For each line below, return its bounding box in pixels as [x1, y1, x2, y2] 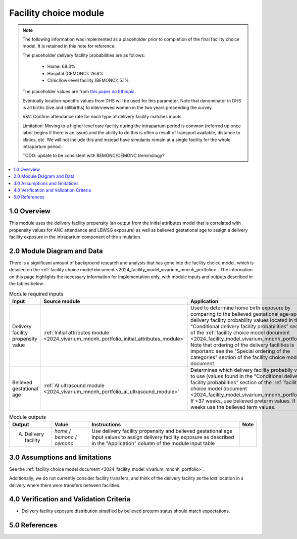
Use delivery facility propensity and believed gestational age [92, 428, 233, 435]
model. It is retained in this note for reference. [22, 43, 116, 49]
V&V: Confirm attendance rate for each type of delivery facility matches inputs [22, 114, 182, 120]
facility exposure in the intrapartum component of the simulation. [9, 234, 142, 240]
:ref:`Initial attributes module [44, 329, 109, 336]
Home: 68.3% [47, 63, 76, 69]
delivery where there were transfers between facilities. [9, 482, 121, 488]
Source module [44, 297, 80, 304]
